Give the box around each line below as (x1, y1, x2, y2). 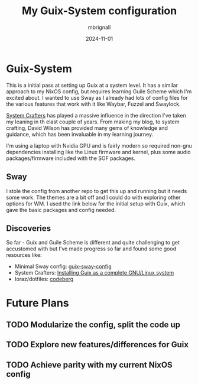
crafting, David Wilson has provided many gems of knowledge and (6, 124, 168, 131)
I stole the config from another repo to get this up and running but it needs (6, 187, 187, 194)
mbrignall (87, 24, 111, 31)
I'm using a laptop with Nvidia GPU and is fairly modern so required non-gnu (6, 142, 192, 149)
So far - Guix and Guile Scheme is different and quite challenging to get (6, 239, 180, 246)
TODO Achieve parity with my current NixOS (6, 360, 173, 370)
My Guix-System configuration (21, 4, 177, 18)
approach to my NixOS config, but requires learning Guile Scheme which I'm (6, 87, 192, 95)
